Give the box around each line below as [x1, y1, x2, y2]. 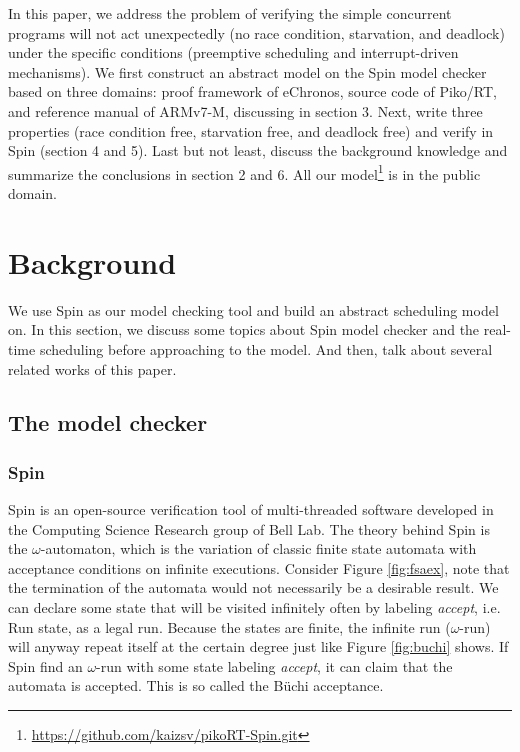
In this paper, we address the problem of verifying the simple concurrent [8, 3, 452, 23]
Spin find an [8, 655, 83, 676]
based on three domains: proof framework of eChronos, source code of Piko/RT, [8, 81, 497, 102]
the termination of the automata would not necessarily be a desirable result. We [8, 577, 499, 598]
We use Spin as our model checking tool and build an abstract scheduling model [8, 299, 499, 320]
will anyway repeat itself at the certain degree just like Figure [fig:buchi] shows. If [8, 636, 509, 657]
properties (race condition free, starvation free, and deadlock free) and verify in [8, 120, 494, 141]
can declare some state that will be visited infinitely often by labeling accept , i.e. [8, 597, 501, 618]
